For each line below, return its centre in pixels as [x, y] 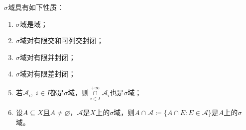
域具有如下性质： [36, 7]
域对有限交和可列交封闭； [61, 40]
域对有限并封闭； [48, 57]
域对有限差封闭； [48, 74]
